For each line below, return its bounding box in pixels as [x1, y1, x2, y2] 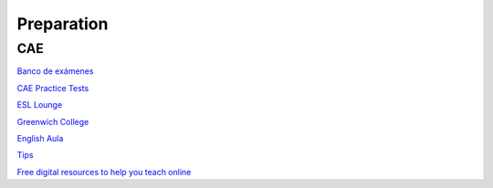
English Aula [16, 132, 64, 143]
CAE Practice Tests [16, 82, 89, 93]
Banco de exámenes [16, 66, 94, 77]
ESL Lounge [16, 99, 63, 110]
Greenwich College [16, 116, 89, 127]
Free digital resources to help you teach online [16, 166, 192, 177]
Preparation [16, 14, 109, 34]
